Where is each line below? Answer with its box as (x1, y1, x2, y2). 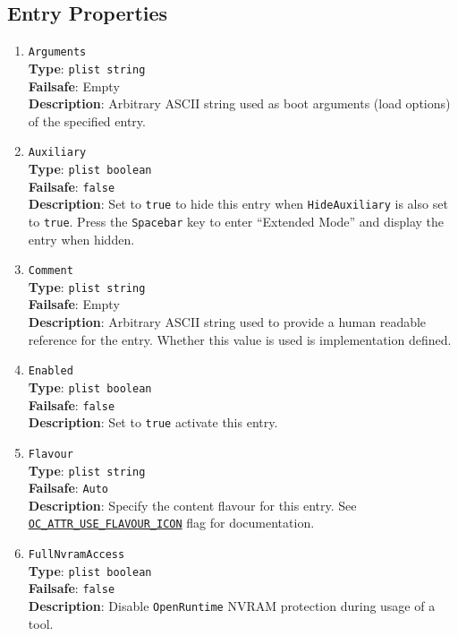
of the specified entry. (28, 111, 146, 130)
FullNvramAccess (28, 548, 125, 562)
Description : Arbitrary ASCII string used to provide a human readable (28, 313, 427, 331)
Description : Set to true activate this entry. (28, 413, 278, 432)
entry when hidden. (28, 229, 135, 248)
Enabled (28, 365, 73, 378)
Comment (28, 264, 73, 278)
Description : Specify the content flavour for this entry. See (28, 495, 357, 514)
